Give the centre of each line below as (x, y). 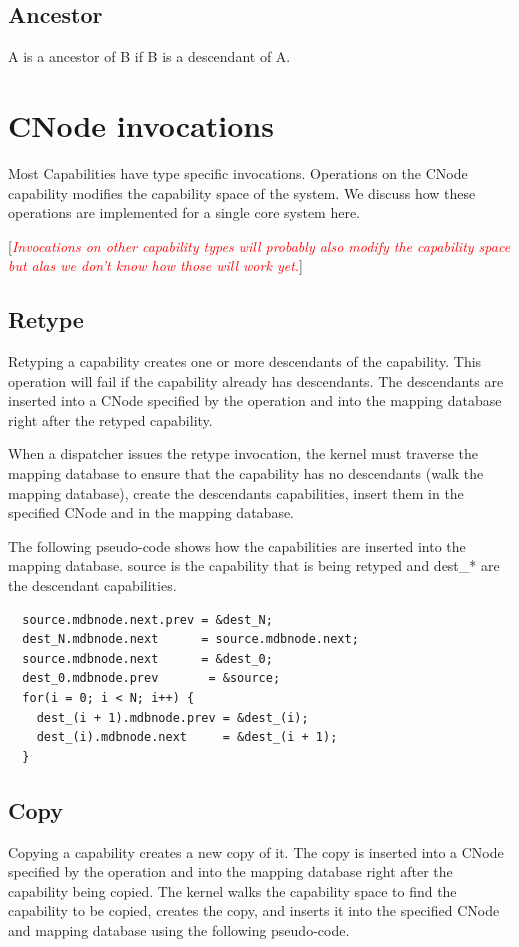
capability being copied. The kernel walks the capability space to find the (232, 890)
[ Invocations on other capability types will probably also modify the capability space (259, 245)
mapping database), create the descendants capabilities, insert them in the (236, 492)
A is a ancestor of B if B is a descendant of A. (149, 56)
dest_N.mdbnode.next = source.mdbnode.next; (190, 639)
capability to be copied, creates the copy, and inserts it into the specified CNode (254, 910)
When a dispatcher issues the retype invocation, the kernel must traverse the (243, 453)
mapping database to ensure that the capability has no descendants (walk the (246, 473)
